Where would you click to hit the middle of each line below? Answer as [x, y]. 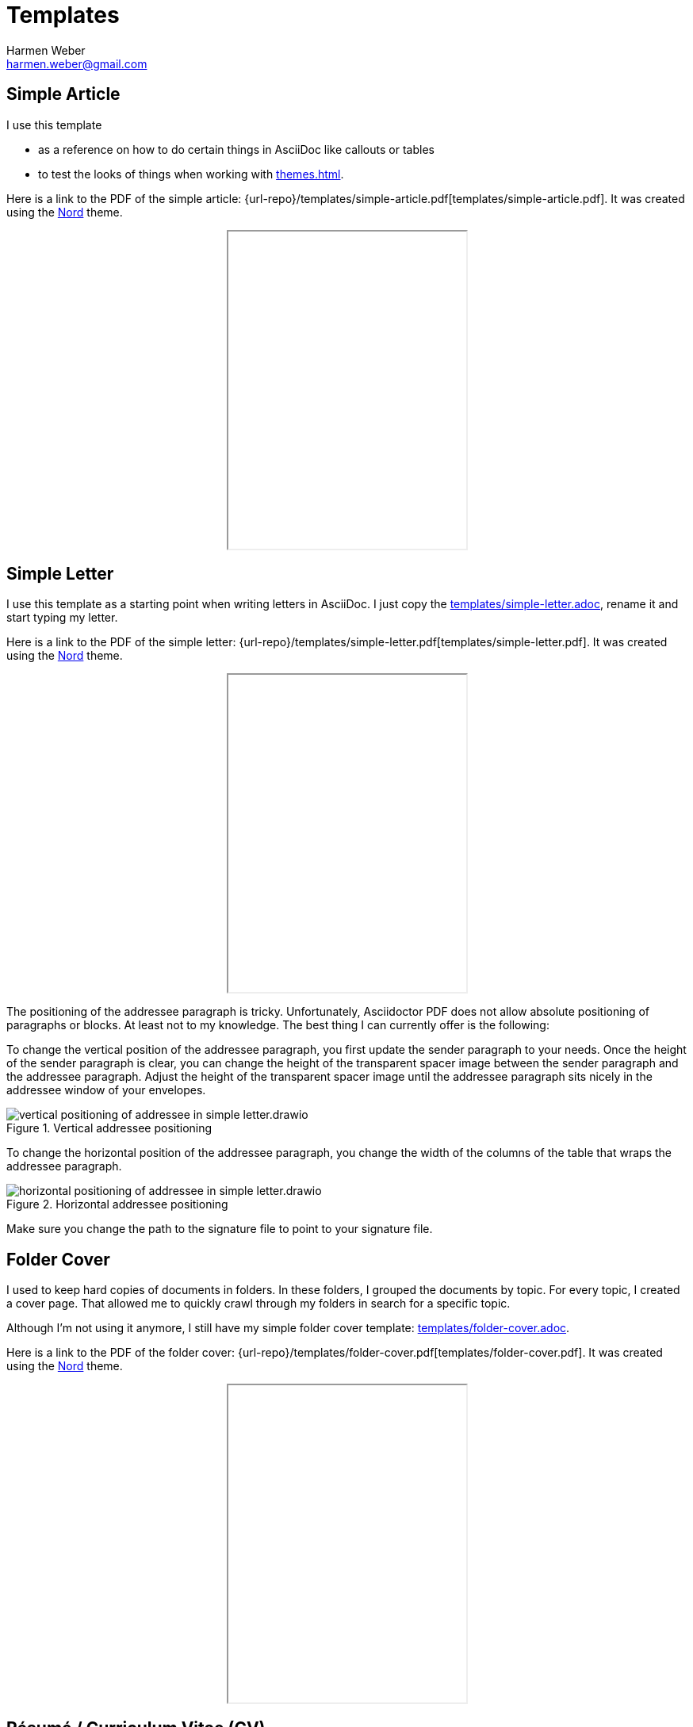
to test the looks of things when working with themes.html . [191, 174]
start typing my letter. [62, 618]
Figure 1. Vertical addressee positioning [109, 1128]
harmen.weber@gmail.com [77, 63]
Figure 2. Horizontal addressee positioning [117, 1204]
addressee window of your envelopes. [106, 1090]
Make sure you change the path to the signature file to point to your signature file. [220, 1229]
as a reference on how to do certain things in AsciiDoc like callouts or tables [236, 149]
